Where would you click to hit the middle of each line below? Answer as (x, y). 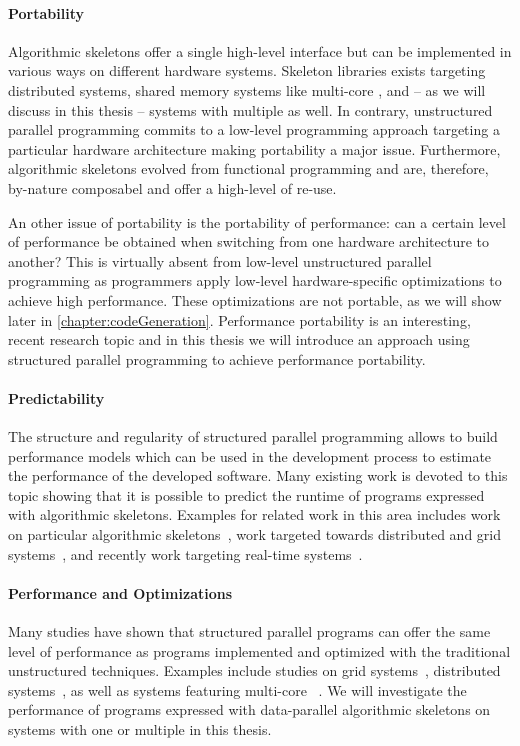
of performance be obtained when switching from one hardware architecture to (249, 241)
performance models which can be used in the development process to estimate (250, 455)
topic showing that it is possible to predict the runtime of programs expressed (246, 494)
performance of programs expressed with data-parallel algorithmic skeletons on (249, 709)
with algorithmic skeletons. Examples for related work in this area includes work (254, 514)
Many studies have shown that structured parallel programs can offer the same (249, 631)
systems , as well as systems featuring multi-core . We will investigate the (237, 689)
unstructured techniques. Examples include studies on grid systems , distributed (254, 670)
